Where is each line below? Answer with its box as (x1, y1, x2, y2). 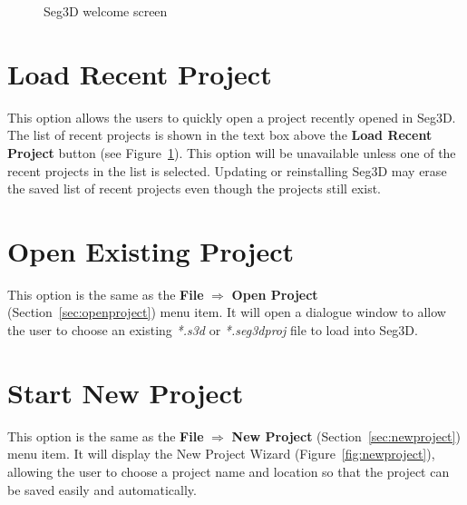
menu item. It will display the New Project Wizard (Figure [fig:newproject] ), (7, 444, 435, 463)
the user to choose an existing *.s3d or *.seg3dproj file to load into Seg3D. (7, 321, 418, 339)
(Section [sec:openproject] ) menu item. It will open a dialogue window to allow (7, 302, 446, 322)
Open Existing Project (7, 232, 295, 269)
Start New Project (7, 373, 244, 411)
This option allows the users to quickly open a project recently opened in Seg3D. (7, 107, 456, 126)
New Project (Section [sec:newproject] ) (231, 426, 461, 445)
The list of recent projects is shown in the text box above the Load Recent (7, 125, 433, 144)
